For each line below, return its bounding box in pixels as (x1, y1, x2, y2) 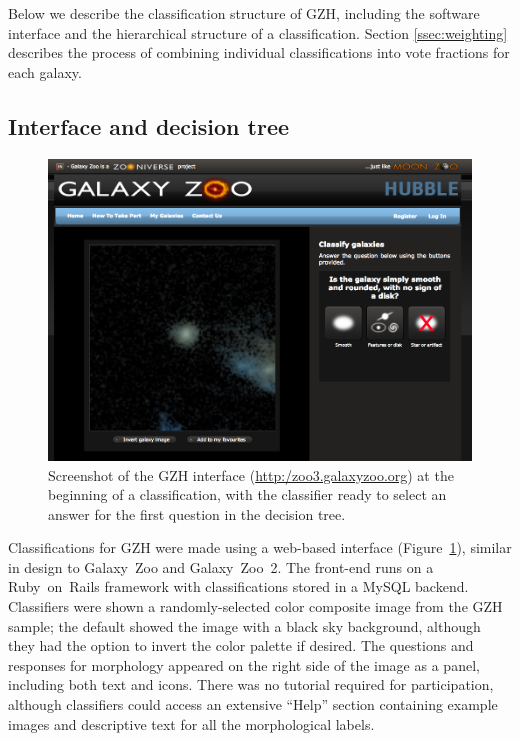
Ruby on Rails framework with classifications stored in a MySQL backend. (8, 576, 469, 597)
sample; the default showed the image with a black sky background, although (8, 615, 481, 636)
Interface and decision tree (8, 110, 290, 141)
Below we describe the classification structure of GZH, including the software (8, 3, 480, 23)
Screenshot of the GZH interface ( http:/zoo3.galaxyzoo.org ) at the (48, 464, 454, 485)
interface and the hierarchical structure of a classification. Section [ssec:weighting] (8, 22, 508, 43)
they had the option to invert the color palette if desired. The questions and (8, 635, 474, 656)
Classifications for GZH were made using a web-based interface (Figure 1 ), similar (8, 537, 512, 558)
